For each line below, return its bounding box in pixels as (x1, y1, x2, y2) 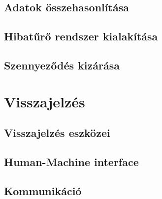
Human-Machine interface (4, 154, 139, 169)
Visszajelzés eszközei (4, 125, 110, 140)
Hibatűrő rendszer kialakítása (4, 29, 158, 44)
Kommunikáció (4, 183, 82, 198)
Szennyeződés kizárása (4, 57, 120, 72)
